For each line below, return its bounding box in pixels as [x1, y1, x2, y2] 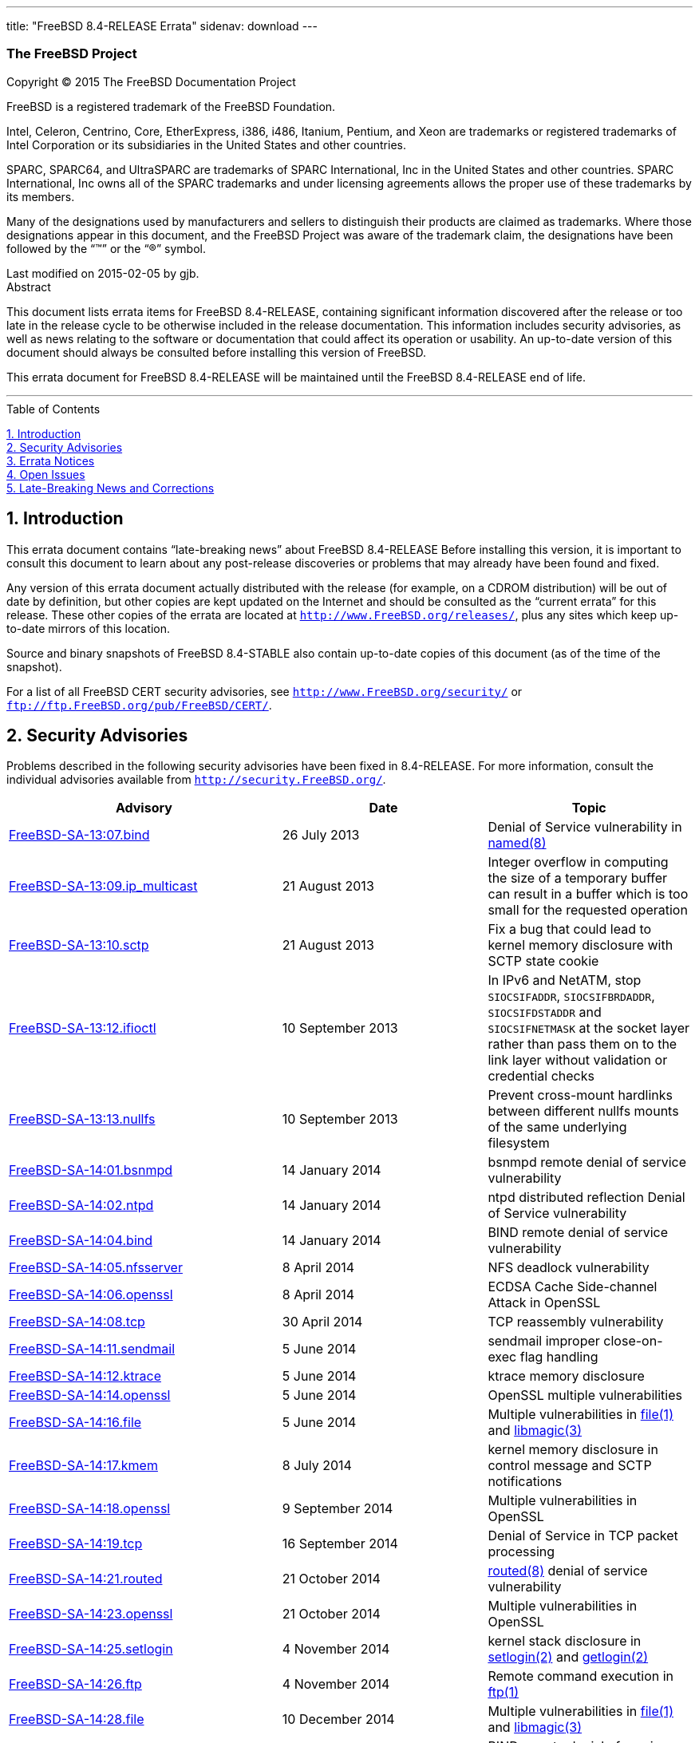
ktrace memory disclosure [488, 1368, 645, 1385]
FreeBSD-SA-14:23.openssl [9, 1606, 173, 1622]
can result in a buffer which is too [488, 886, 689, 903]
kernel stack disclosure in [488, 1633, 642, 1650]
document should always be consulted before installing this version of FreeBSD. [6, 345, 426, 359]
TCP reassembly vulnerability [488, 1314, 664, 1330]
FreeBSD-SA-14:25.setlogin [9, 1641, 173, 1658]
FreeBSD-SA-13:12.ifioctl [9, 1020, 156, 1037]
